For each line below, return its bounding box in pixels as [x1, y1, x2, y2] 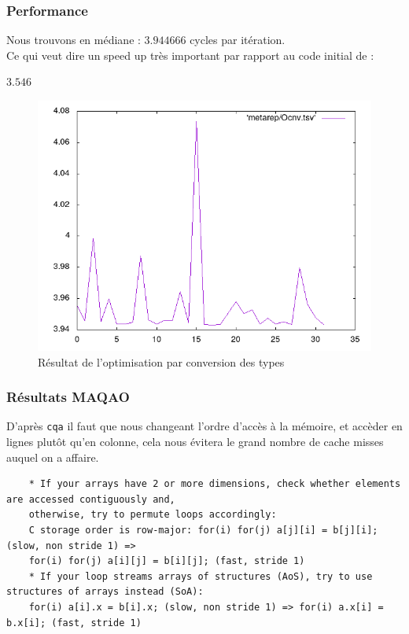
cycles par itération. [190, 31, 286, 48]
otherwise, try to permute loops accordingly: [28, 509, 277, 521]
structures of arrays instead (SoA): [6, 586, 204, 598]
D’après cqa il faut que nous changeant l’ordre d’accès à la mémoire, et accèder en [6, 418, 403, 434]
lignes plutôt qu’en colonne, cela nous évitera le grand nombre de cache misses [6, 433, 384, 450]
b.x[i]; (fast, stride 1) [6, 617, 142, 628]
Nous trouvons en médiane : [6, 31, 141, 48]
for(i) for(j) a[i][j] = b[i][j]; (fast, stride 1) [28, 555, 305, 567]
